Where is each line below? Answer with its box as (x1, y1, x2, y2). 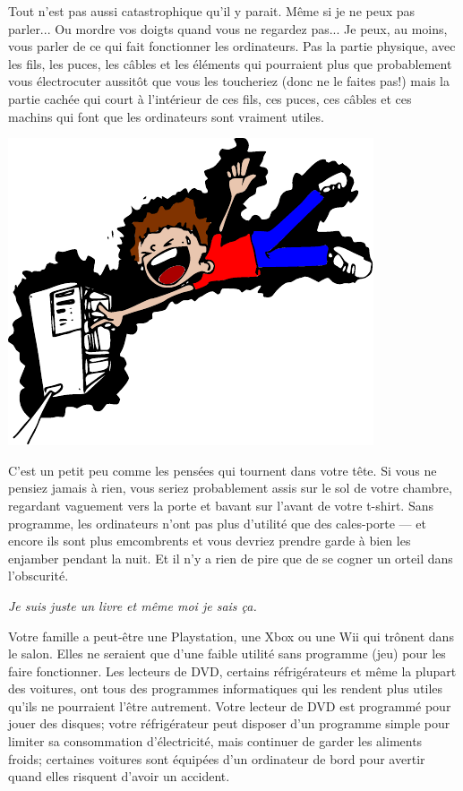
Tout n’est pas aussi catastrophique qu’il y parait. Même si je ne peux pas (8, 2, 416, 20)
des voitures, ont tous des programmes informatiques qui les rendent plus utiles (8, 679, 443, 698)
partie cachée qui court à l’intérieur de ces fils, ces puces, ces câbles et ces (8, 89, 412, 107)
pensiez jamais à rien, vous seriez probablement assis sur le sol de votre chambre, (8, 478, 452, 497)
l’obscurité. (8, 566, 69, 585)
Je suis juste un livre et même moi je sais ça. (8, 596, 257, 615)
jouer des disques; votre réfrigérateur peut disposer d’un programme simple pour (8, 714, 450, 733)
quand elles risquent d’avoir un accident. (8, 767, 230, 786)
